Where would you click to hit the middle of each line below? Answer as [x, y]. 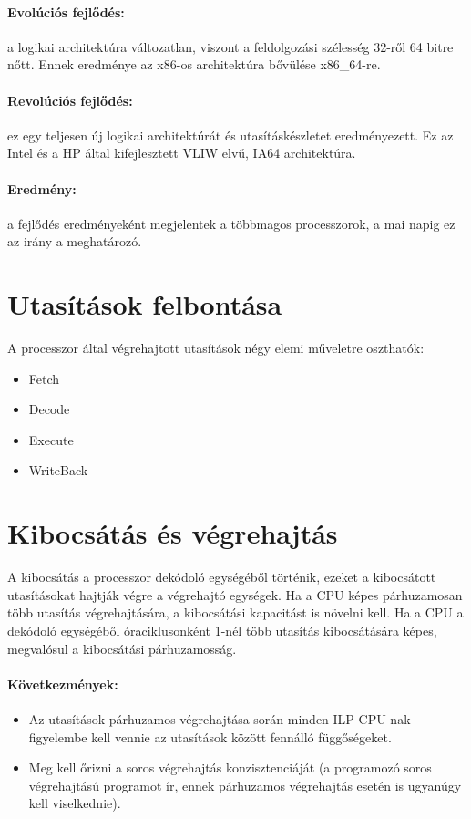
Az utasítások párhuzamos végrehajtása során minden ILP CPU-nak [220, 718]
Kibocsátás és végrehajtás [173, 533]
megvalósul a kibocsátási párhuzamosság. [122, 648]
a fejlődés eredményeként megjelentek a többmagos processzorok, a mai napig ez [231, 223]
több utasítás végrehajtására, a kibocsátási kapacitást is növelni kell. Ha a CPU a [235, 612]
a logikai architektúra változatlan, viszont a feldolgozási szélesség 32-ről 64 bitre [230, 46]
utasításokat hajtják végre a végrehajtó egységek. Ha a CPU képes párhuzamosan [235, 594]
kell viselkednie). [75, 803]
